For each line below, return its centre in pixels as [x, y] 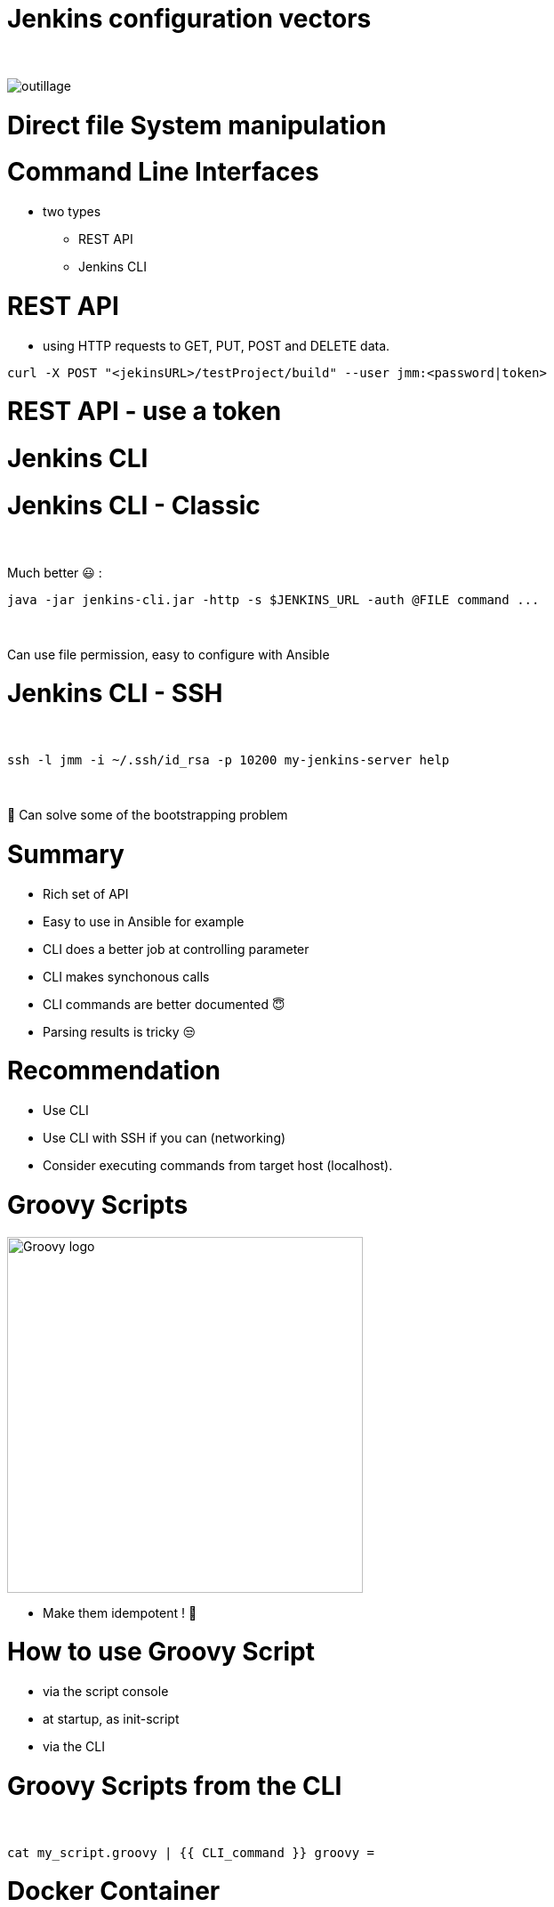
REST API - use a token [145, 412]
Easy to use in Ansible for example [144, 921]
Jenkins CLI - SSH [115, 694]
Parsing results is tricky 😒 [120, 1031]
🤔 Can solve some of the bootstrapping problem [148, 815]
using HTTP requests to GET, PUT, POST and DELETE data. [217, 345]
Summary [66, 854]
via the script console [106, 1691]
